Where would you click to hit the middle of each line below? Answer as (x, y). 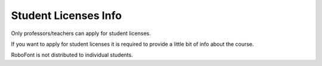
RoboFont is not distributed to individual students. (72, 55)
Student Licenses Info (66, 15)
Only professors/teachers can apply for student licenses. (81, 33)
